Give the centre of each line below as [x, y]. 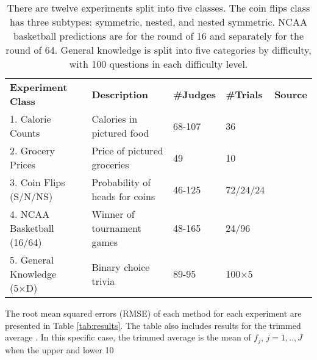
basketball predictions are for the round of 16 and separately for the [158, 36]
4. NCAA [30, 214]
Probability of [121, 182]
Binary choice [121, 267]
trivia [103, 281]
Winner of [113, 214]
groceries [110, 164]
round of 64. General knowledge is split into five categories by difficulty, [158, 50]
